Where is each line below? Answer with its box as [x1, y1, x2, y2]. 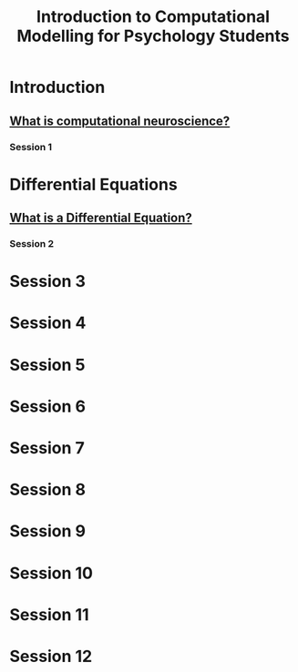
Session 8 [9, 480, 87, 500]
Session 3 [9, 271, 87, 292]
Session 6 [9, 396, 87, 416]
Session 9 [9, 521, 87, 542]
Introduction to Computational [36, 6, 271, 27]
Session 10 [9, 563, 94, 584]
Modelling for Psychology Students [16, 25, 290, 46]
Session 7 [9, 437, 85, 458]
